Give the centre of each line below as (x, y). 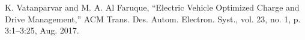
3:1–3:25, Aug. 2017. (42, 30)
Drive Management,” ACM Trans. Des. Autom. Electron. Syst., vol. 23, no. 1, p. (153, 19)
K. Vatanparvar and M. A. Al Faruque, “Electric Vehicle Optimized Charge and (152, 7)
